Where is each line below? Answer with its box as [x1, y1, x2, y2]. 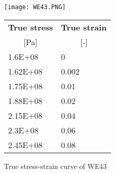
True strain [61, 21, 107, 33]
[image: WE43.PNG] [4, 4, 66, 11]
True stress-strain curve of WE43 [4, 160, 107, 171]
